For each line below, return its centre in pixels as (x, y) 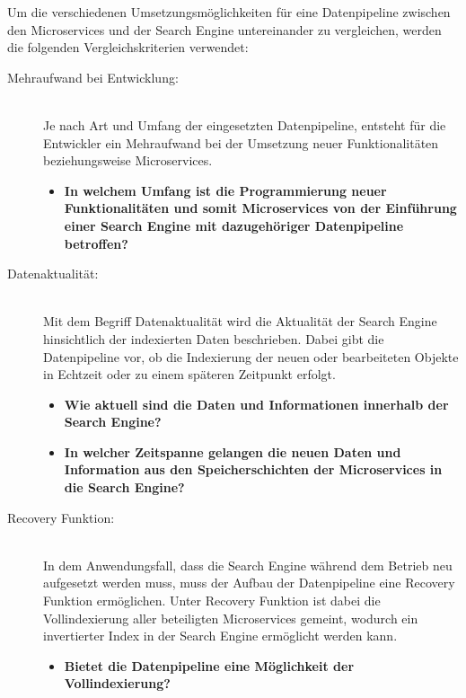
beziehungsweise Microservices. (128, 160)
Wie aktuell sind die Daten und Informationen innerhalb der (256, 404)
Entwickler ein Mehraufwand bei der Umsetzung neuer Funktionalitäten (241, 142)
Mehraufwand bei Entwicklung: (93, 77)
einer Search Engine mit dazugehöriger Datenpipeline (234, 225)
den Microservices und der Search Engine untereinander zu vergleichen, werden (224, 29)
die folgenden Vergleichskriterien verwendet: (128, 47)
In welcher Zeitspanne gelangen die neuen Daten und (233, 451)
